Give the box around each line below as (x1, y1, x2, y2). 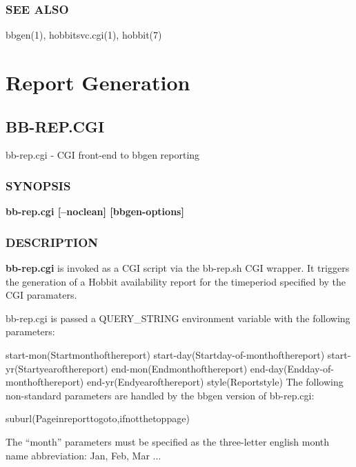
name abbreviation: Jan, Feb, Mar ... (6, 448, 161, 462)
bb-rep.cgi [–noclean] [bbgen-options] (6, 204, 184, 219)
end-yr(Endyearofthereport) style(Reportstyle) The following (86, 375, 344, 389)
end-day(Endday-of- (250, 361, 334, 375)
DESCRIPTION (6, 233, 99, 250)
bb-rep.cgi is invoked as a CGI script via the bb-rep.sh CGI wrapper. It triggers (6, 261, 350, 275)
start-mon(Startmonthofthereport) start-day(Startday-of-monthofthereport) (6, 347, 325, 361)
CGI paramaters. (6, 288, 77, 302)
